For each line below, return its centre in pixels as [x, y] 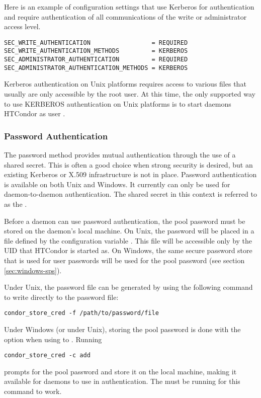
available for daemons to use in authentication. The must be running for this [122, 381]
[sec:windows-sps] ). [33, 270]
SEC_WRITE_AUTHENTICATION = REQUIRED [96, 43]
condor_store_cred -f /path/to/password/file [81, 313]
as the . [16, 204]
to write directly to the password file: [61, 297]
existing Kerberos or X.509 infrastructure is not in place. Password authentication [130, 174]
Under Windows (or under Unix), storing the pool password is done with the [122, 329]
